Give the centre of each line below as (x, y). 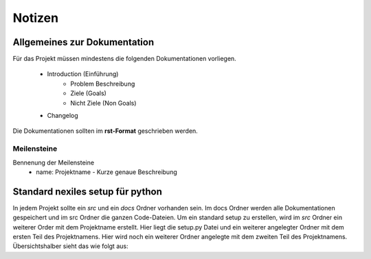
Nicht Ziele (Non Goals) (103, 103)
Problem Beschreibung (103, 84)
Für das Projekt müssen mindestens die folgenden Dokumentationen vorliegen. (124, 59)
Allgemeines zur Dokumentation (83, 42)
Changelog (63, 116)
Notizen (35, 18)
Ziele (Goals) (88, 93)
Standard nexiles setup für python (88, 192)
